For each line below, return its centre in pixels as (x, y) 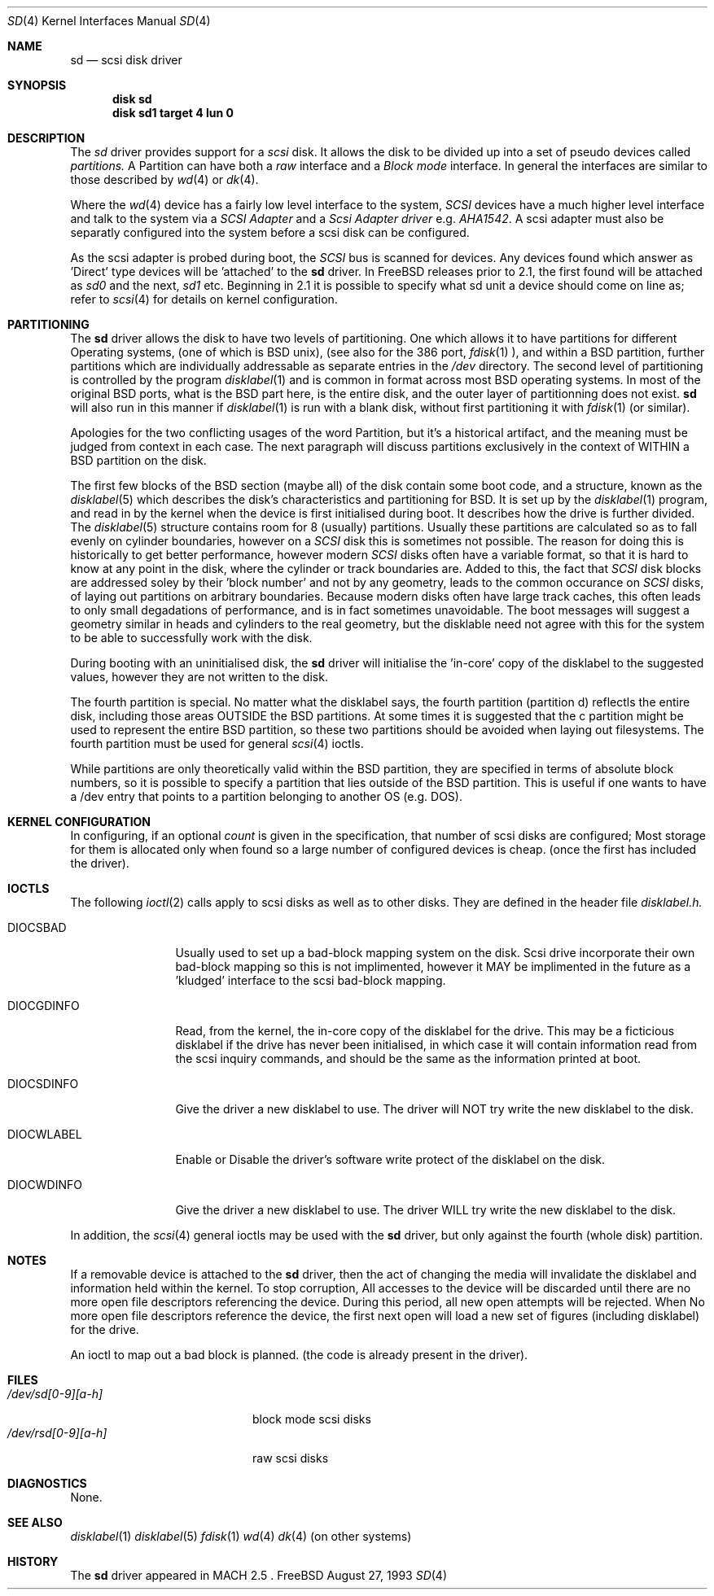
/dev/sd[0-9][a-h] (55, 1394)
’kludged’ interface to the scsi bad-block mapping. (311, 980)
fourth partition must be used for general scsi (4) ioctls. (217, 743)
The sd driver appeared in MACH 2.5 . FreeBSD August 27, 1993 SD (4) (258, 1575)
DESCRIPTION (46, 138)
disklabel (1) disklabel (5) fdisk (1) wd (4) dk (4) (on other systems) (241, 1536)
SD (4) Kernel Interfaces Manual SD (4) (109, 21)
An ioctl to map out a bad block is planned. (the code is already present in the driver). (299, 1355)
